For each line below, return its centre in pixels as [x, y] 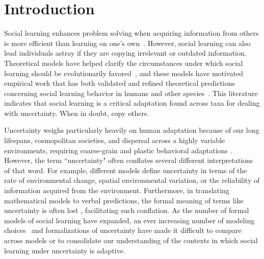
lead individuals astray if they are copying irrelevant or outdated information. [125, 53]
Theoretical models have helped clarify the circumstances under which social [124, 63]
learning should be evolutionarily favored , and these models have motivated [124, 73]
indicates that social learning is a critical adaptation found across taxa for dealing [132, 103]
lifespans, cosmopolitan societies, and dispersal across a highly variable [115, 140]
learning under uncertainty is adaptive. [65, 250]
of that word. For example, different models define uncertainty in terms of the [126, 170]
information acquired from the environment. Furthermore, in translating [117, 190]
